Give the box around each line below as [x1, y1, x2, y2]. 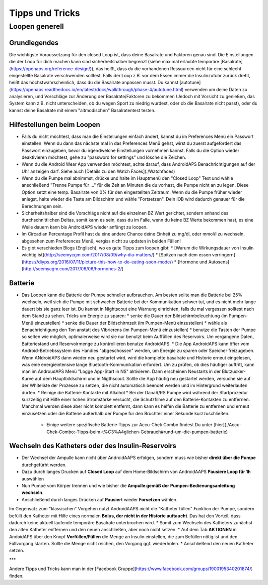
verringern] [212, 252, 236, 258]
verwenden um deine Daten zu [184, 86, 248, 92]
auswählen [21, 475, 44, 481]
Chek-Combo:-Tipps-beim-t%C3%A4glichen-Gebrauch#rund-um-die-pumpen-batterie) [46, 429, 228, 435]
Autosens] [208, 259, 230, 265]
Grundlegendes [9, 38, 59, 47]
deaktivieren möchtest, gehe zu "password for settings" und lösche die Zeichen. [21, 154, 186, 160]
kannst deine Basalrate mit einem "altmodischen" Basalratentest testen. [9, 107, 156, 113]
